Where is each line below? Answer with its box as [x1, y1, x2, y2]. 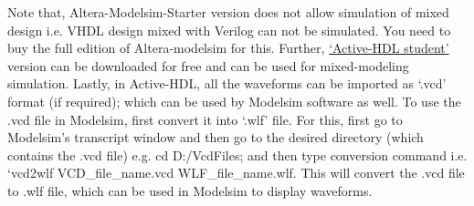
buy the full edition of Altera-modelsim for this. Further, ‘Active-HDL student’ [7, 38, 449, 57]
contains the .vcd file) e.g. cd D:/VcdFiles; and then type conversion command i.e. [7, 145, 468, 164]
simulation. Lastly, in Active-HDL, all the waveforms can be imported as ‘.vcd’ [7, 74, 447, 93]
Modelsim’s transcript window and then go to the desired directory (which [7, 128, 424, 147]
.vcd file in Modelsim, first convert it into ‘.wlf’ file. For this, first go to [7, 109, 403, 129]
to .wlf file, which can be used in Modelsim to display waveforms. [7, 180, 373, 200]
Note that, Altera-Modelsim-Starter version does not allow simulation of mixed [7, 3, 449, 21]
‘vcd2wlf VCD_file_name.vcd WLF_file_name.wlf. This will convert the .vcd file [7, 163, 465, 182]
